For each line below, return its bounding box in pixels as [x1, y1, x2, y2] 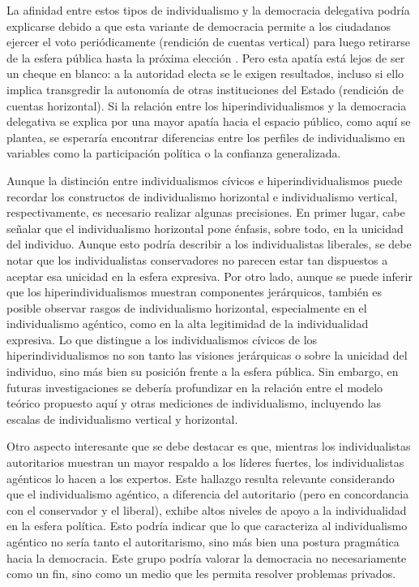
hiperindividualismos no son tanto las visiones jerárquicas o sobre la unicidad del [6, 347, 408, 364]
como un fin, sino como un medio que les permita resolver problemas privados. [6, 565, 396, 582]
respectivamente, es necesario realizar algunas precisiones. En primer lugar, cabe [6, 204, 405, 221]
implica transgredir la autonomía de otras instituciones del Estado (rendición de [6, 80, 404, 97]
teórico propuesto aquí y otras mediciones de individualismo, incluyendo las [6, 395, 382, 412]
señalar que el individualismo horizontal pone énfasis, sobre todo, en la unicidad [6, 219, 404, 236]
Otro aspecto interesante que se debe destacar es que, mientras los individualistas [6, 438, 411, 455]
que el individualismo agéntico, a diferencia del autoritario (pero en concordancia [6, 486, 409, 503]
